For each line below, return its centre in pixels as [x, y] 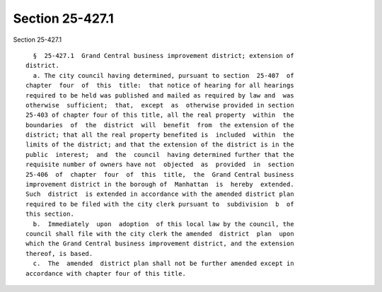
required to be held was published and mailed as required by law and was [160, 95]
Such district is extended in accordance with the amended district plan [160, 194]
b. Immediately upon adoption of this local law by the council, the [163, 224]
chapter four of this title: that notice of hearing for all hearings [160, 86]
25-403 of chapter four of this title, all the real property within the [160, 115]
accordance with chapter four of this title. [106, 273]
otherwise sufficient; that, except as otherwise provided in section [160, 105]
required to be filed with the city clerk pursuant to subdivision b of [160, 204]
